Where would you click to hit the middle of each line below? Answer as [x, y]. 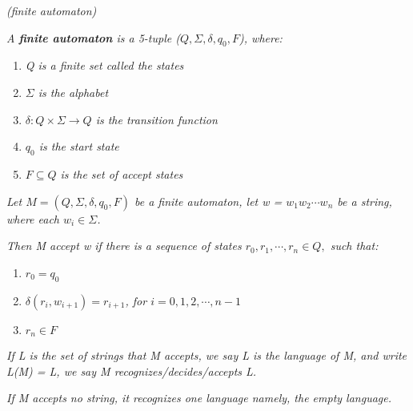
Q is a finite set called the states [104, 65]
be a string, [365, 201]
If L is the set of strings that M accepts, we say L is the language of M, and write [207, 355]
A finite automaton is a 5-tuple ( [93, 37]
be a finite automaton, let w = [209, 201]
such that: [354, 246]
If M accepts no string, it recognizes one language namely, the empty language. [199, 398]
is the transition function [156, 119]
